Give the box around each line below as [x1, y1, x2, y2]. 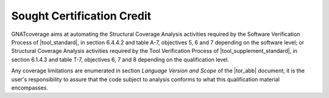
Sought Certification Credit [11, 9, 152, 23]
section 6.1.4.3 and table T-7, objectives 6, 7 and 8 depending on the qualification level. [11, 55, 230, 63]
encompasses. [11, 84, 49, 91]
